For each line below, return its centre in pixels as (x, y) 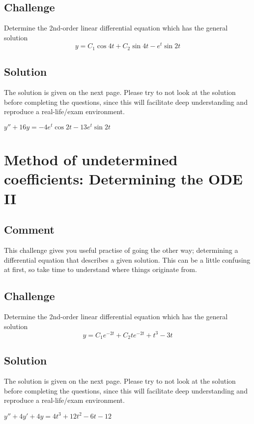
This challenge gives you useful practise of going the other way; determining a (121, 250)
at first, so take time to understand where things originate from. (100, 269)
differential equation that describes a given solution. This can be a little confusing (127, 259)
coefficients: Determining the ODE (123, 179)
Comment (29, 229)
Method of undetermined (91, 160)
